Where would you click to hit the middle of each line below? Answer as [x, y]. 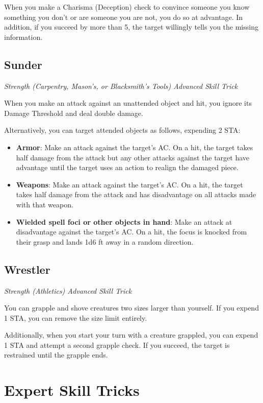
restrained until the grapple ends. [56, 355]
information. [23, 37]
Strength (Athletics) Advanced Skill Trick [68, 290]
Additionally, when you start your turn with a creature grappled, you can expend [131, 335]
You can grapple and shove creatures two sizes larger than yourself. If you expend [131, 308]
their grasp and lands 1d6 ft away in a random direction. [105, 241]
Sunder [23, 64]
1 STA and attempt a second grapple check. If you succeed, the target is [117, 345]
